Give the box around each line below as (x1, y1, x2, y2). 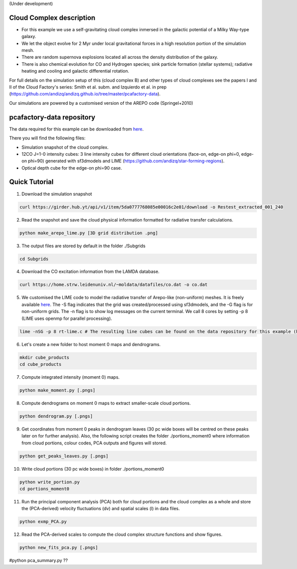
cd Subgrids (19, 256, 49, 262)
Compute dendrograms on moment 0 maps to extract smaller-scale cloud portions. (21, 400, 191, 406)
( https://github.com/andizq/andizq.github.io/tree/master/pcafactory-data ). (9, 91, 161, 97)
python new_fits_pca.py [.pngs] (19, 545, 99, 551)
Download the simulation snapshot (21, 191, 93, 197)
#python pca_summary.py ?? (9, 558, 68, 564)
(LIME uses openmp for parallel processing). (21, 315, 112, 321)
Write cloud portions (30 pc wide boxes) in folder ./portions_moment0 (21, 466, 164, 472)
